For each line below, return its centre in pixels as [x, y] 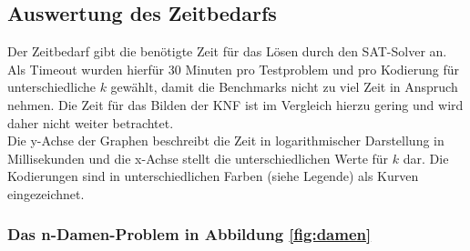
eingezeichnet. [46, 193]
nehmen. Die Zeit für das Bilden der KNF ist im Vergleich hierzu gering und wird [235, 104]
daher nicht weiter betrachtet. [91, 122]
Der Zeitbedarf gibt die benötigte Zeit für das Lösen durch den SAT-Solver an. [227, 51]
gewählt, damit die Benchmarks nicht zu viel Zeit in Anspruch [284, 87]
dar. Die [426, 158]
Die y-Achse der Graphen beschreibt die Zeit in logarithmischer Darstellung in [226, 141]
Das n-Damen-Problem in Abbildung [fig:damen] [189, 234]
